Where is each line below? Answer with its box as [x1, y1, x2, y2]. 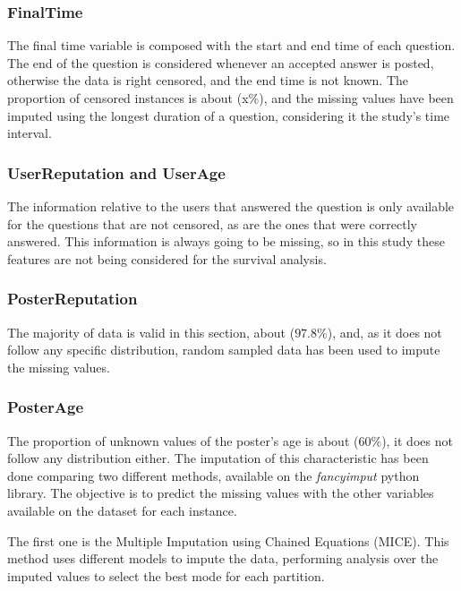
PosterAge [7, 396, 84, 418]
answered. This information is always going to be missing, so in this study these [7, 232, 445, 251]
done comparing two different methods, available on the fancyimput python [7, 466, 420, 484]
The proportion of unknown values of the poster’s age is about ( [7, 431, 359, 450]
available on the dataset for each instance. [7, 501, 237, 519]
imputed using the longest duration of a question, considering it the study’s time [7, 106, 450, 124]
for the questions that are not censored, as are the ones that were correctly [7, 214, 417, 233]
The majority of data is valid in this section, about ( [7, 322, 295, 341]
